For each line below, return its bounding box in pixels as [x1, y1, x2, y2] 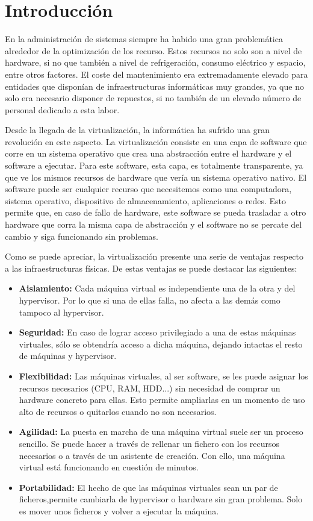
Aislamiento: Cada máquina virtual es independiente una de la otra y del [19, 282, 296, 295]
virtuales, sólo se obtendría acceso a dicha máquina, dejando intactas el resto [19, 337, 303, 350]
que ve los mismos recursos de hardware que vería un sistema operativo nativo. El [5, 170, 307, 183]
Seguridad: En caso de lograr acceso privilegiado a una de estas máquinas [19, 326, 296, 338]
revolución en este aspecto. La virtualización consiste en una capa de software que [5, 135, 307, 148]
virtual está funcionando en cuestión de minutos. [19, 461, 199, 473]
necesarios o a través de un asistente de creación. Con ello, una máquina [19, 449, 285, 461]
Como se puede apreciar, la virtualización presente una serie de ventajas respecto [5, 250, 304, 263]
